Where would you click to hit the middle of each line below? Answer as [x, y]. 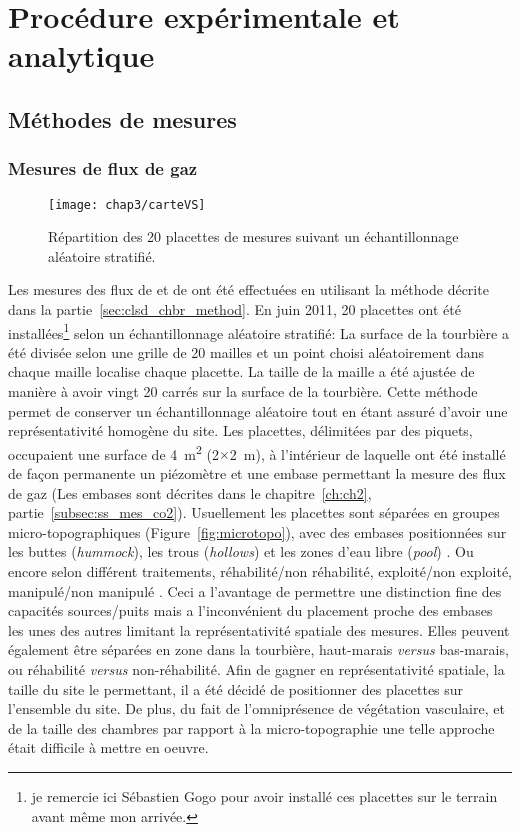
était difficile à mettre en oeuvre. [108, 747]
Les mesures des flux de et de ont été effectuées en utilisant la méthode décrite [248, 289]
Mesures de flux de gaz [103, 168]
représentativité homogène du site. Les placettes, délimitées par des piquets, [240, 430]
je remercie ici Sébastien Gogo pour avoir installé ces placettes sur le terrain [264, 795]
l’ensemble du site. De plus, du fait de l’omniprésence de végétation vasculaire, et [256, 708]
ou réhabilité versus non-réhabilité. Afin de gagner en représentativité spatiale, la [256, 669]
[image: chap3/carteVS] [127, 204]
